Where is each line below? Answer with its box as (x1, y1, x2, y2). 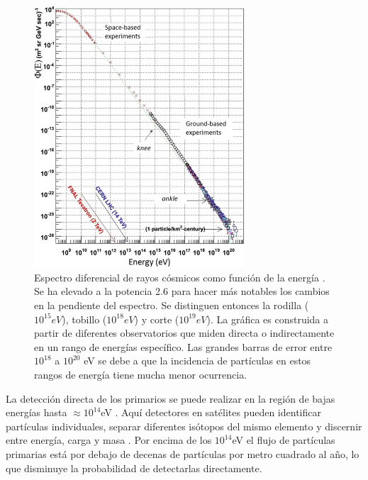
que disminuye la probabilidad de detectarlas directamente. (6, 460, 262, 475)
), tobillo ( (62, 311, 107, 326)
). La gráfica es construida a (206, 311, 329, 326)
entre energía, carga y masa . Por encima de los (6, 432, 212, 447)
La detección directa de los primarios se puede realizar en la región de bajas (6, 391, 335, 406)
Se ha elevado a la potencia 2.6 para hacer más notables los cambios (34, 284, 330, 298)
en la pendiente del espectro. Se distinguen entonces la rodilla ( (34, 298, 309, 313)
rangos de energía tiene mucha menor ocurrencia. (34, 367, 247, 382)
